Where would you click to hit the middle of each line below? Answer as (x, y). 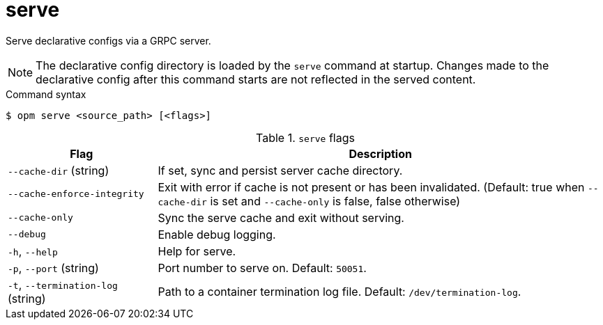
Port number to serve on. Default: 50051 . (262, 268)
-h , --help (33, 251)
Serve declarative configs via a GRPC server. (108, 40)
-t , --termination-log (63, 284)
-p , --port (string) (53, 268)
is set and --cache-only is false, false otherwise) (335, 201)
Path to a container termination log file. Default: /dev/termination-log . (339, 291)
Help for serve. (197, 251)
